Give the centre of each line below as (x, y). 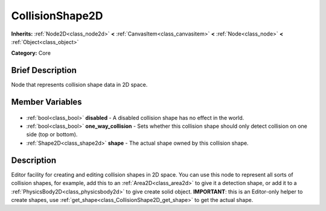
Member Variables (46, 102)
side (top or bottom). (52, 134)
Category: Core (31, 53)
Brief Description (44, 70)
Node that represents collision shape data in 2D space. (79, 85)
